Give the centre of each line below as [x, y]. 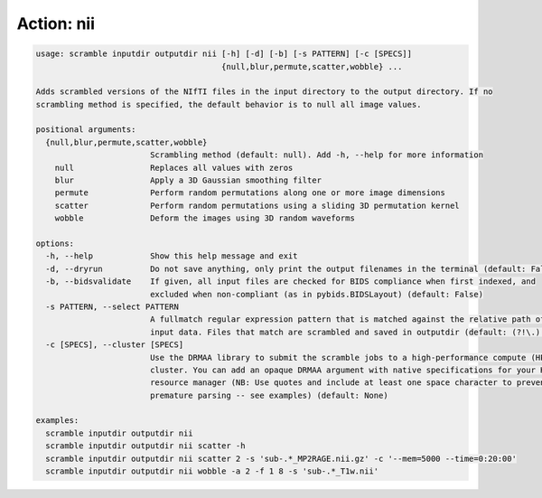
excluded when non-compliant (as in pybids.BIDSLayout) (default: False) [316, 294]
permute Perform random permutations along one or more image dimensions [250, 193]
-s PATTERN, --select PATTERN [112, 306]
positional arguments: [86, 130]
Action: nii [56, 23]
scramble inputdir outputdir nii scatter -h [145, 446]
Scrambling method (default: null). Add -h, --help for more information [316, 155]
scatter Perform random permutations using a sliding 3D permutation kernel [257, 205]
